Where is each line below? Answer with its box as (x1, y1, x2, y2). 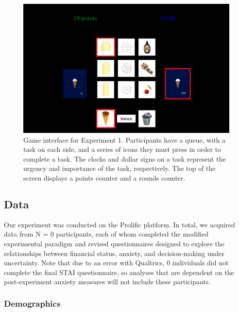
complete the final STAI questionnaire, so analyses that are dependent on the (4, 267, 234, 277)
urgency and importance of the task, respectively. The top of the (23, 163, 216, 173)
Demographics (4, 297, 61, 309)
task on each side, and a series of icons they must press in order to (23, 144, 222, 154)
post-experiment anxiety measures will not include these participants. (4, 276, 211, 287)
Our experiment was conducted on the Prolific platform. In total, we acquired (4, 219, 235, 229)
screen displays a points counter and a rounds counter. (23, 172, 186, 183)
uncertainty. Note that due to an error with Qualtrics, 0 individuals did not (4, 257, 229, 268)
